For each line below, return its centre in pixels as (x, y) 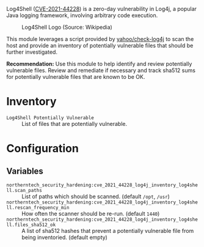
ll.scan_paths (24, 190)
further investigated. (32, 52)
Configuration (43, 149)
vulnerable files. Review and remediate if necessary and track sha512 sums (101, 70)
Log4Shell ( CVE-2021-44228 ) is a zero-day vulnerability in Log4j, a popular (102, 9)
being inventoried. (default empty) (65, 237)
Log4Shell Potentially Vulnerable (50, 118)
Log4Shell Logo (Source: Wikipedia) (67, 27)
